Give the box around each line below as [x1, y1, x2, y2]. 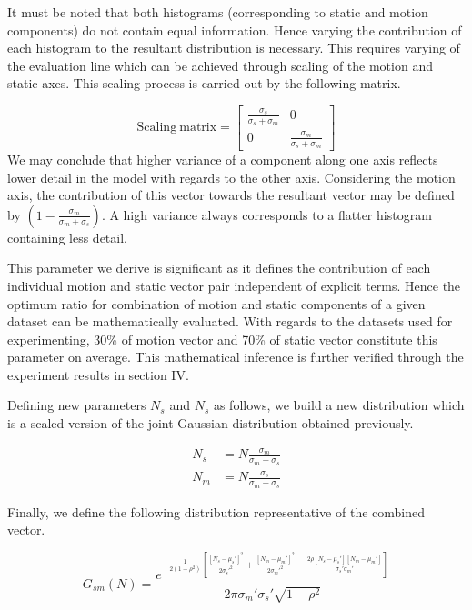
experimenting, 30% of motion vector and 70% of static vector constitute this [7, 329, 437, 348]
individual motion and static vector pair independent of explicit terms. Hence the [7, 275, 461, 295]
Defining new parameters [7, 395, 146, 415]
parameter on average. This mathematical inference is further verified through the [7, 347, 464, 366]
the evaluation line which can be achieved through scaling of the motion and [7, 55, 433, 75]
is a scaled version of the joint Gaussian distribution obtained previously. [7, 414, 414, 433]
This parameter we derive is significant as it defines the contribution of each [7, 258, 431, 277]
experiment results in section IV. [7, 365, 189, 384]
